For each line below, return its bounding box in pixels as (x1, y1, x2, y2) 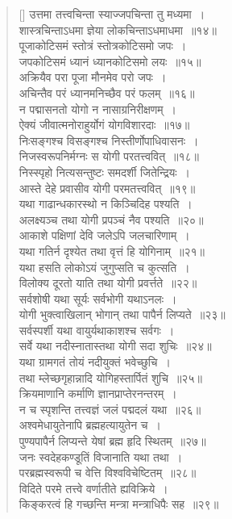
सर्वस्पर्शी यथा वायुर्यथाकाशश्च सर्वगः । (19, 321, 175, 338)
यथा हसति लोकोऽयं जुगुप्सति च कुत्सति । (19, 258, 190, 275)
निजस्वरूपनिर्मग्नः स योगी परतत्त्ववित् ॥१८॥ (19, 148, 200, 165)
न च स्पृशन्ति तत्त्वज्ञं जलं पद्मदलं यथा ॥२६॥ (19, 400, 201, 417)
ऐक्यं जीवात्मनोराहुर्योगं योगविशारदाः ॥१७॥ (19, 116, 190, 133)
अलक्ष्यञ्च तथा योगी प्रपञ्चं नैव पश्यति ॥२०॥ (19, 211, 204, 228)
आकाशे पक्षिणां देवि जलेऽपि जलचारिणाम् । (19, 227, 190, 244)
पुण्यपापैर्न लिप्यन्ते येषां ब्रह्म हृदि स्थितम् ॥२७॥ (19, 433, 206, 450)
